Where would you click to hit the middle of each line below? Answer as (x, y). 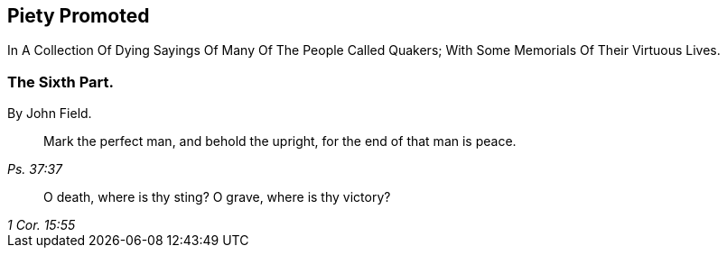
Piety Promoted (79, 16)
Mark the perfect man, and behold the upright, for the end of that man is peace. (280, 141)
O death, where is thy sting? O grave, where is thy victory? (217, 197)
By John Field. (50, 114)
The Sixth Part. (61, 82)
